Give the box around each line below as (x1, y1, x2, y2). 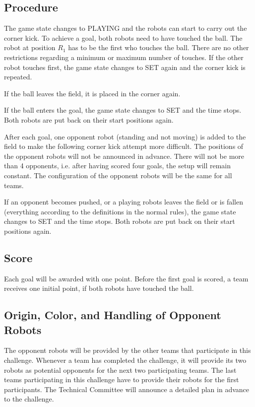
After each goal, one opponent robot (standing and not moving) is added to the (4, 131, 246, 141)
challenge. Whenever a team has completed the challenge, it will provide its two (4, 355, 247, 365)
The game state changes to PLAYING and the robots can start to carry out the (4, 23, 247, 33)
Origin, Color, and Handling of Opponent (4, 307, 221, 323)
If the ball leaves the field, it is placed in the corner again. (4, 88, 181, 98)
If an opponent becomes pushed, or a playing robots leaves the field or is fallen (4, 197, 243, 207)
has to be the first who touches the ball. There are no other (68, 42, 249, 53)
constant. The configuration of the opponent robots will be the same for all (4, 170, 232, 180)
